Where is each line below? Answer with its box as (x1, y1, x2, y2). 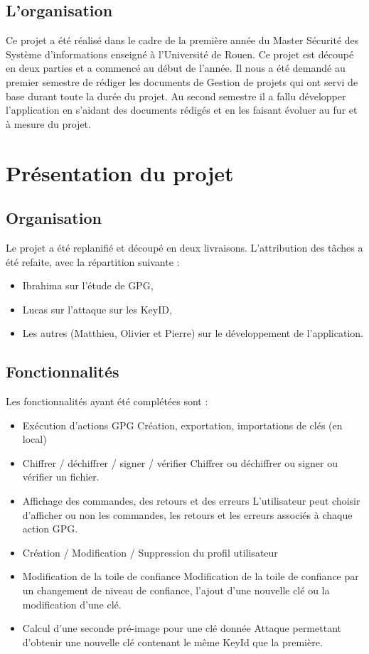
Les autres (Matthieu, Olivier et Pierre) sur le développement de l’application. (22, 326, 363, 341)
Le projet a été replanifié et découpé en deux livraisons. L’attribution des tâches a (6, 240, 363, 254)
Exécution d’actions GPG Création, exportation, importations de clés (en (22, 417, 343, 432)
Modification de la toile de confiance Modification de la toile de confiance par (22, 569, 359, 584)
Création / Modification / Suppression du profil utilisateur (22, 545, 278, 559)
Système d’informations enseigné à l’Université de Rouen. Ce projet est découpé (6, 46, 354, 61)
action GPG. (22, 521, 78, 536)
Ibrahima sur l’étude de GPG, (22, 278, 154, 293)
